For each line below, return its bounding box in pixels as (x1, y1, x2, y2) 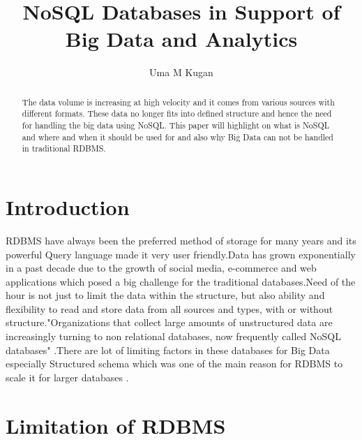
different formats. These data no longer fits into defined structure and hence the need (22, 108, 332, 119)
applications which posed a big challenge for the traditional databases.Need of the (6, 274, 356, 288)
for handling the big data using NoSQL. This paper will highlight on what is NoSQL (22, 119, 330, 131)
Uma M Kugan (149, 65, 213, 80)
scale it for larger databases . (6, 369, 129, 384)
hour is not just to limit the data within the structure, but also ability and (6, 288, 325, 302)
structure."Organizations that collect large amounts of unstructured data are (6, 315, 333, 330)
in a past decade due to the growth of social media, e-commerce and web (6, 261, 317, 275)
